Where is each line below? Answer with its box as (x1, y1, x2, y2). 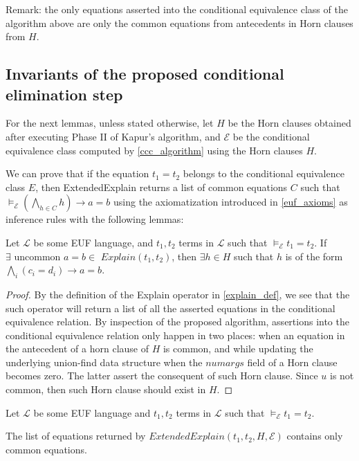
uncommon (14, 252, 61, 262)
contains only (286, 428, 343, 443)
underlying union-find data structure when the (6, 354, 203, 369)
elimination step (6, 83, 123, 105)
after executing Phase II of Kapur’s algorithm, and (6, 129, 221, 143)
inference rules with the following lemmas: (6, 212, 184, 226)
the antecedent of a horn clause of (6, 341, 149, 356)
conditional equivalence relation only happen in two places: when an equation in (6, 327, 345, 342)
